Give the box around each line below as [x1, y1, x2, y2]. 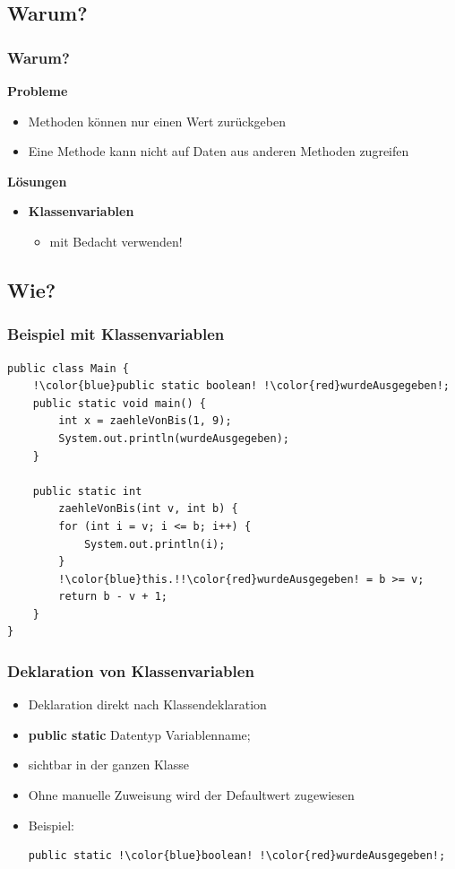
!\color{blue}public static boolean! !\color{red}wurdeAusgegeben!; [32, 379, 450, 393]
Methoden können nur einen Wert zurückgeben [28, 111, 286, 130]
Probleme [7, 82, 68, 100]
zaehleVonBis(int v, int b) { [58, 502, 238, 516]
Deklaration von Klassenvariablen [7, 659, 254, 682]
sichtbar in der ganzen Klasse [28, 755, 189, 774]
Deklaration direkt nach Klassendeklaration [28, 695, 267, 714]
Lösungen [7, 171, 67, 190]
